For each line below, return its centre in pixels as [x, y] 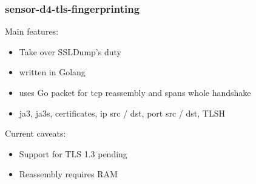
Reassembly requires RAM [68, 174]
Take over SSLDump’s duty [70, 51]
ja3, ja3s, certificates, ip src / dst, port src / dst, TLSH [122, 113]
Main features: [32, 31]
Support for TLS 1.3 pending [73, 153]
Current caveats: [35, 133]
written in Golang [52, 72]
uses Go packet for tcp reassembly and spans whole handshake [135, 92]
